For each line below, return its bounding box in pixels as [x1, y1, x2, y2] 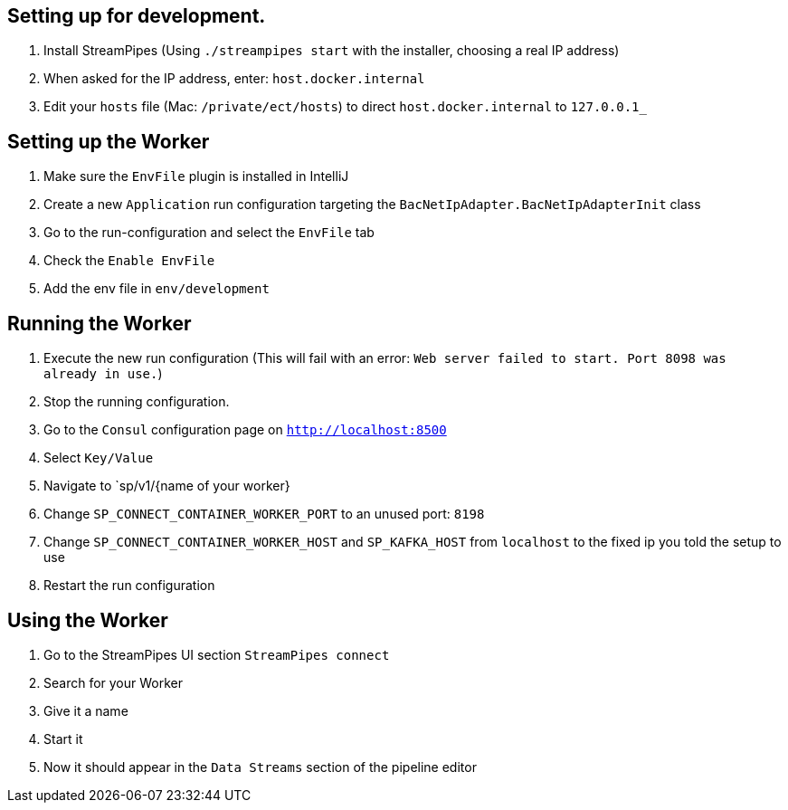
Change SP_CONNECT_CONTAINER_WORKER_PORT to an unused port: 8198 [43, 506, 485, 522]
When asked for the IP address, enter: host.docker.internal [43, 71, 425, 87]
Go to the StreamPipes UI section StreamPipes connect [43, 646, 390, 662]
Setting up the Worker [7, 129, 210, 153]
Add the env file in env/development [43, 281, 270, 297]
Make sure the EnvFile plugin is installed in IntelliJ [43, 168, 349, 185]
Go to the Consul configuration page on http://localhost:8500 [43, 422, 447, 438]
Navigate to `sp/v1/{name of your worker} [43, 478, 290, 494]
